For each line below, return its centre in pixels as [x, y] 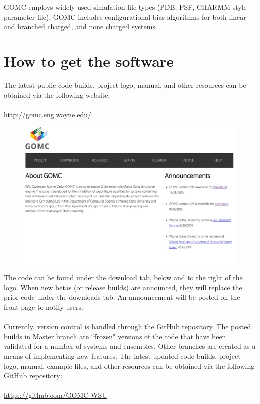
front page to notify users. [44, 307]
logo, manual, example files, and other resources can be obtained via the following [129, 366]
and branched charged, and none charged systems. [81, 26]
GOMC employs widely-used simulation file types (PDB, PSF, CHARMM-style [125, 7]
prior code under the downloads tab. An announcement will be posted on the [122, 297]
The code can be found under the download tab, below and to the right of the [123, 277]
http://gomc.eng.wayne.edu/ [48, 114]
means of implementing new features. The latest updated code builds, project [122, 356]
